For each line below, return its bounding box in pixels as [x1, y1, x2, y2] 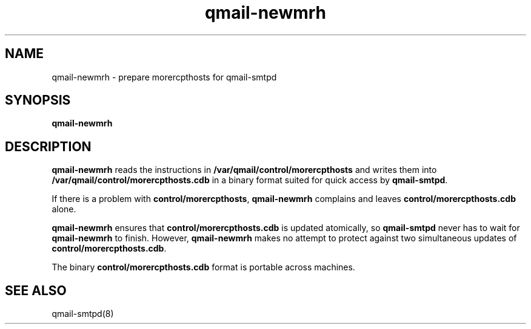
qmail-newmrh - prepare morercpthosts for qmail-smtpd [52, 71, 277, 82]
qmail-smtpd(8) [52, 308, 114, 319]
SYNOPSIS [5, 93, 71, 108]
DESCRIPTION [5, 138, 92, 154]
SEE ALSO [5, 282, 67, 298]
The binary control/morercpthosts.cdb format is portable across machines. [52, 262, 355, 273]
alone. [52, 204, 76, 215]
